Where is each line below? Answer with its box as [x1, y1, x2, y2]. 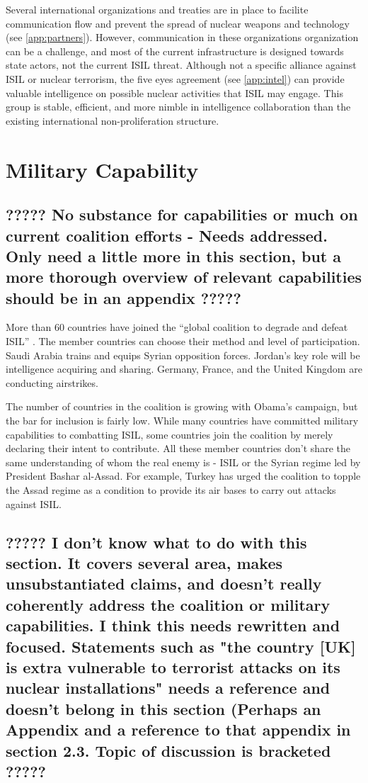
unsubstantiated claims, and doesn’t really [6, 573, 322, 595]
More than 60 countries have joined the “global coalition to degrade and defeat [6, 320, 348, 334]
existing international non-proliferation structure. [6, 113, 219, 128]
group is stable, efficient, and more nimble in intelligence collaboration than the [6, 99, 351, 114]
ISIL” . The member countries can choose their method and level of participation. [6, 334, 360, 349]
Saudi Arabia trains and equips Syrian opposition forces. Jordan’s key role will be [6, 347, 360, 362]
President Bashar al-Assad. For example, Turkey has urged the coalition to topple [6, 468, 361, 483]
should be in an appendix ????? [6, 286, 241, 308]
